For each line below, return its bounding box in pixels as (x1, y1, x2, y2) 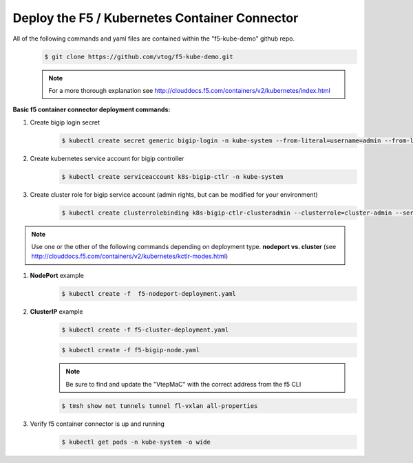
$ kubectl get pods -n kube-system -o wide (61, 438, 211, 446)
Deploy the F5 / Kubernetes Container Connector (12, 10, 299, 25)
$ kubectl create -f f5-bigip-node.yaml (61, 346, 200, 354)
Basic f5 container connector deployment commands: (12, 105, 171, 114)
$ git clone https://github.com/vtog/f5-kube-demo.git (44, 52, 233, 61)
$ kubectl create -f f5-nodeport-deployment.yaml (61, 290, 237, 297)
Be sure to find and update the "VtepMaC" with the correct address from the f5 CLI (65, 380, 301, 388)
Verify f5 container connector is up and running (30, 420, 165, 428)
